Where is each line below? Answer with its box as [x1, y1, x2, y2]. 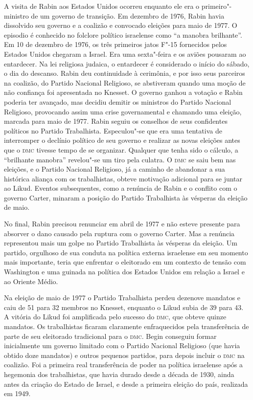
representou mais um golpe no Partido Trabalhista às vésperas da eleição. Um [4, 238, 237, 248]
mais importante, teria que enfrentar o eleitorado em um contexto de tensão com [4, 257, 246, 267]
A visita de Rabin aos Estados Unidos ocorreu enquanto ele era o [4, 1, 200, 11]
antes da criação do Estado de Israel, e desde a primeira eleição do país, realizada [4, 378, 248, 389]
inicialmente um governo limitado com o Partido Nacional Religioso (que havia [4, 340, 240, 351]
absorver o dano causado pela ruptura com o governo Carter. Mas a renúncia [4, 228, 235, 238]
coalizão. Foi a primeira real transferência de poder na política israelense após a [4, 359, 243, 370]
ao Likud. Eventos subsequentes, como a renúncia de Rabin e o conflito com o [4, 183, 237, 193]
